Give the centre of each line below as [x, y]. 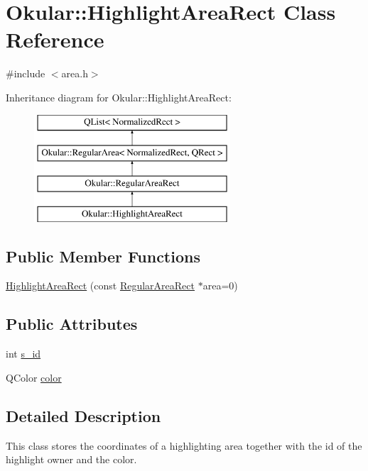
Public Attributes [72, 324]
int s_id [23, 354]
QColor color [34, 377]
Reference [55, 39]
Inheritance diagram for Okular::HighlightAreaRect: [119, 97]
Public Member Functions [103, 256]
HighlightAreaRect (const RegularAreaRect [100, 286]
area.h [75, 73]
